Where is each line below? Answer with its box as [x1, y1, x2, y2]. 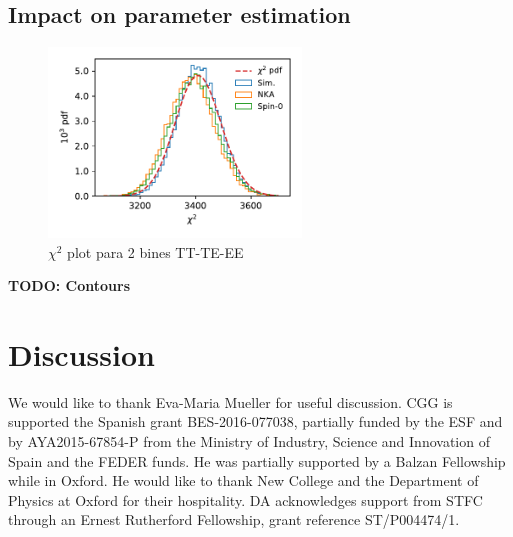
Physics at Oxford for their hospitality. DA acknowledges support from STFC [8, 489, 483, 510]
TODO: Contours [8, 275, 130, 296]
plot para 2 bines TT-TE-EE [67, 241, 244, 262]
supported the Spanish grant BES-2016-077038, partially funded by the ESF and [8, 411, 503, 432]
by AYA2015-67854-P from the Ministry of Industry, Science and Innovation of [8, 431, 490, 452]
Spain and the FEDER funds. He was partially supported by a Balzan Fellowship [8, 450, 506, 471]
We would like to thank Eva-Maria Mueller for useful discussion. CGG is [8, 391, 453, 412]
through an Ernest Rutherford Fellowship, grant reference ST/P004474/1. [8, 509, 460, 530]
